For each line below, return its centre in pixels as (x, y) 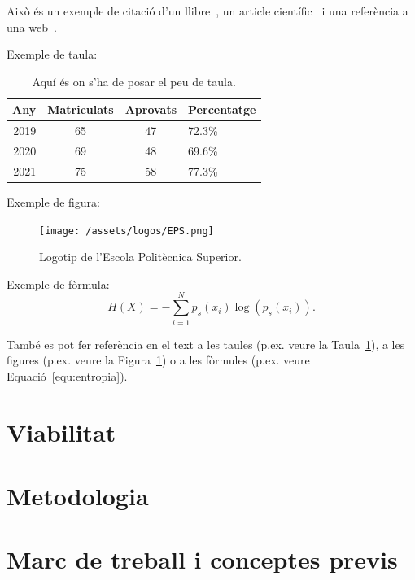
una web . (32, 26)
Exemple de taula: (52, 54)
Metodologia (78, 495)
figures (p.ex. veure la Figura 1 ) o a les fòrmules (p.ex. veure (158, 360)
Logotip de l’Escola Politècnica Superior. (140, 257)
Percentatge (222, 109)
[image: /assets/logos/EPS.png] (127, 231)
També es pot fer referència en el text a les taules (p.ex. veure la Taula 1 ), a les (206, 344)
